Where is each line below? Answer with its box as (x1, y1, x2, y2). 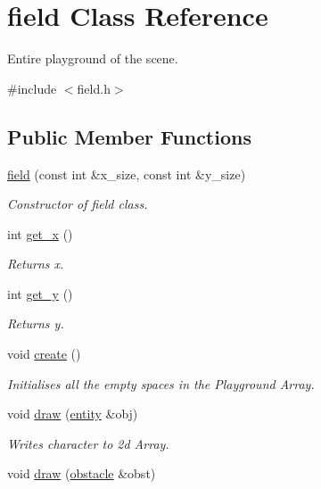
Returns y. (7, 314, 64, 333)
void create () (7, 344, 81, 363)
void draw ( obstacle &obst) (7, 464, 156, 483)
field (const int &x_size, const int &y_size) (7, 164, 246, 183)
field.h (77, 79, 111, 97)
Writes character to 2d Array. (7, 434, 169, 452)
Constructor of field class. (7, 195, 148, 213)
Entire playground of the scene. (7, 49, 178, 68)
